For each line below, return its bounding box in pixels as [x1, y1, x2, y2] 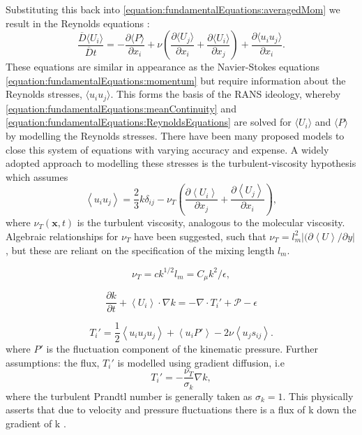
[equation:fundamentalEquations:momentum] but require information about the [6, 73, 346, 87]
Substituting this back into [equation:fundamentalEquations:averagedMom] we [6, 2, 340, 16]
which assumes [6, 169, 68, 184]
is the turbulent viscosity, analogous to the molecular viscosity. [77, 215, 345, 230]
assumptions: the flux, [6, 355, 100, 369]
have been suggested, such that [134, 228, 266, 243]
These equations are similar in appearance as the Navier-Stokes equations [6, 59, 320, 74]
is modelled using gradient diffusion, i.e [117, 355, 285, 369]
